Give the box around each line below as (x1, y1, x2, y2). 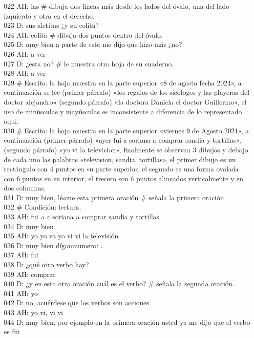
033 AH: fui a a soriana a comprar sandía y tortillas (4, 211, 159, 222)
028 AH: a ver (4, 68, 46, 78)
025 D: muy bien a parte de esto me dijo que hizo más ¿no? (4, 39, 182, 49)
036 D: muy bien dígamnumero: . (4, 240, 103, 250)
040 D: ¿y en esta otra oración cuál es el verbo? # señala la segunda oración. (4, 278, 234, 289)
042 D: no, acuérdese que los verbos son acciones (4, 297, 149, 308)
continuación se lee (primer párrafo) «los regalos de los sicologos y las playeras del (4, 87, 250, 97)
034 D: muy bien (4, 221, 54, 231)
